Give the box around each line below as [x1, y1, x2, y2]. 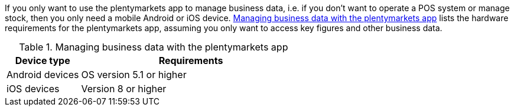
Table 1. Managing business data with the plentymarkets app [19, 41, 288, 53]
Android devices [6, 69, 79, 80]
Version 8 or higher [81, 83, 167, 95]
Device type [15, 55, 70, 66]
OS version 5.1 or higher [81, 69, 187, 80]
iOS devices [6, 83, 60, 95]
